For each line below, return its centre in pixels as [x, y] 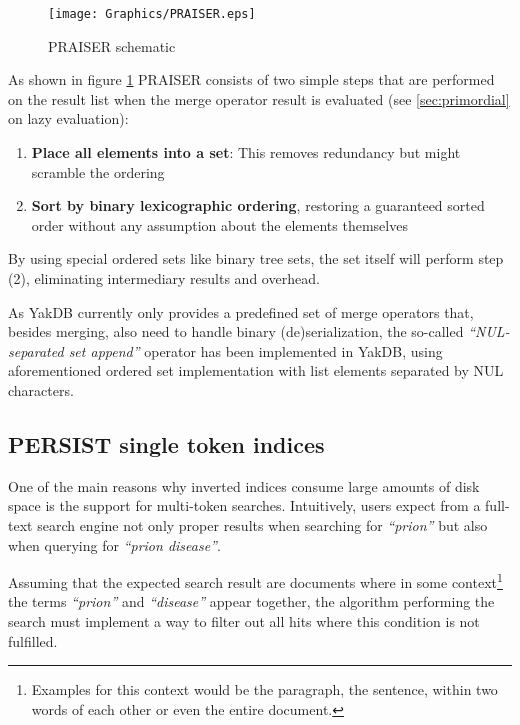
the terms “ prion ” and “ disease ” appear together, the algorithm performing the [251, 601]
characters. [41, 389]
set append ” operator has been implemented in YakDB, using [255, 350]
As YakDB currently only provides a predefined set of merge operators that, [241, 311]
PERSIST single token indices [166, 443]
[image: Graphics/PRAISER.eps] [152, 14]
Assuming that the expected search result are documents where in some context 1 [255, 580]
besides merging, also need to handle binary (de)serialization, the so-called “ [242, 331]
